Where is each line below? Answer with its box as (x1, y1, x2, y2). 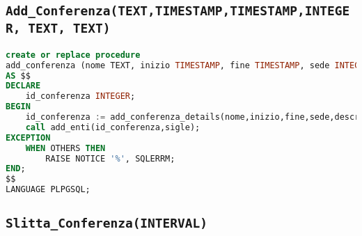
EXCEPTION (6, 132, 51, 143)
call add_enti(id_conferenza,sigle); (25, 122, 200, 132)
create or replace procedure (6, 49, 141, 60)
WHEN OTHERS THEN (25, 143, 106, 153)
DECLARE (6, 81, 41, 91)
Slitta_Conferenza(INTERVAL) (6, 216, 208, 231)
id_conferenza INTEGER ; (25, 91, 136, 102)
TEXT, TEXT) (28, 21, 111, 36)
